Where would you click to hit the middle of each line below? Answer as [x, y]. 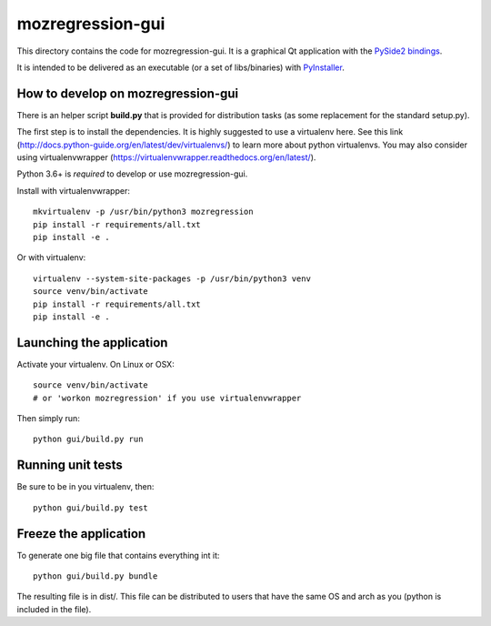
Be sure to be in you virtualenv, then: [85, 487]
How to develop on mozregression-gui [128, 93]
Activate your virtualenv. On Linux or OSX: [95, 364]
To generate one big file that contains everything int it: [118, 555]
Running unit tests [70, 465]
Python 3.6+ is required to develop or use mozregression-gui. [132, 174]
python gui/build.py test [91, 508]
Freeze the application [81, 534]
